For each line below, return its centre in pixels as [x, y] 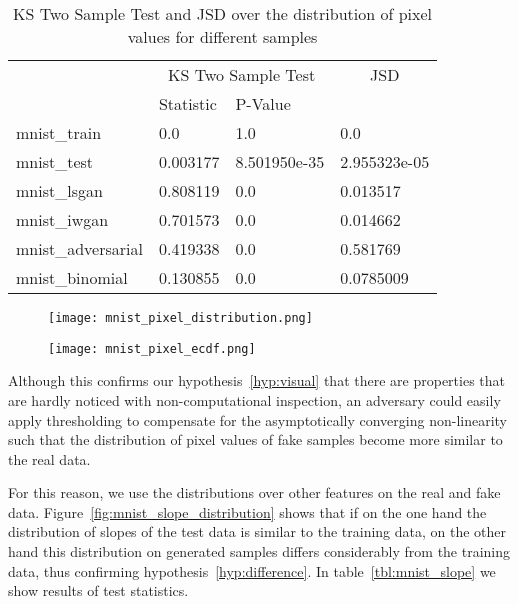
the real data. [49, 458]
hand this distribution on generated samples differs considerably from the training [259, 551]
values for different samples [222, 36]
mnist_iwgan [62, 219]
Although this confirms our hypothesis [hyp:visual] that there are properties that [257, 380]
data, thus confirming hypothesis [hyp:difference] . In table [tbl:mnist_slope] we [252, 570]
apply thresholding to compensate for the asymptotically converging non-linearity [257, 419]
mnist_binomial [72, 277]
